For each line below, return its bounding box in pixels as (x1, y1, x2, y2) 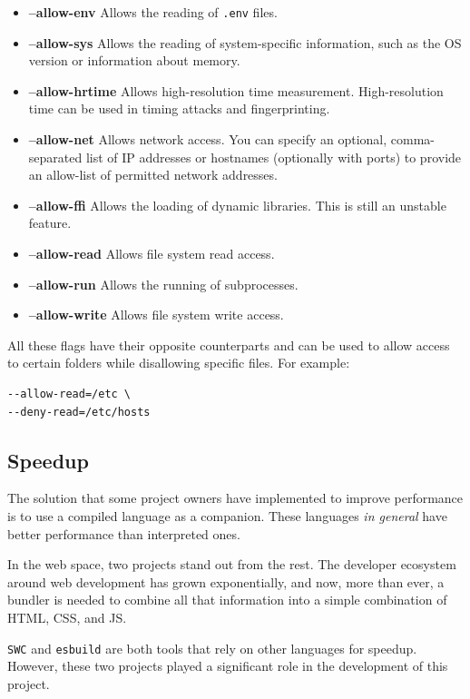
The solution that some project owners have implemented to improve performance (7, 488, 464, 507)
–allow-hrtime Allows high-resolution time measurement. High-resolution (28, 81, 444, 100)
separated (28, 147, 83, 166)
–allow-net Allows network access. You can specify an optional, (28, 130, 387, 149)
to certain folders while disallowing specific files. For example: (7, 353, 350, 372)
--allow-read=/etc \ (7, 387, 132, 400)
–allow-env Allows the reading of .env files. (28, 3, 278, 21)
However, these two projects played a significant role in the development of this (7, 656, 448, 675)
